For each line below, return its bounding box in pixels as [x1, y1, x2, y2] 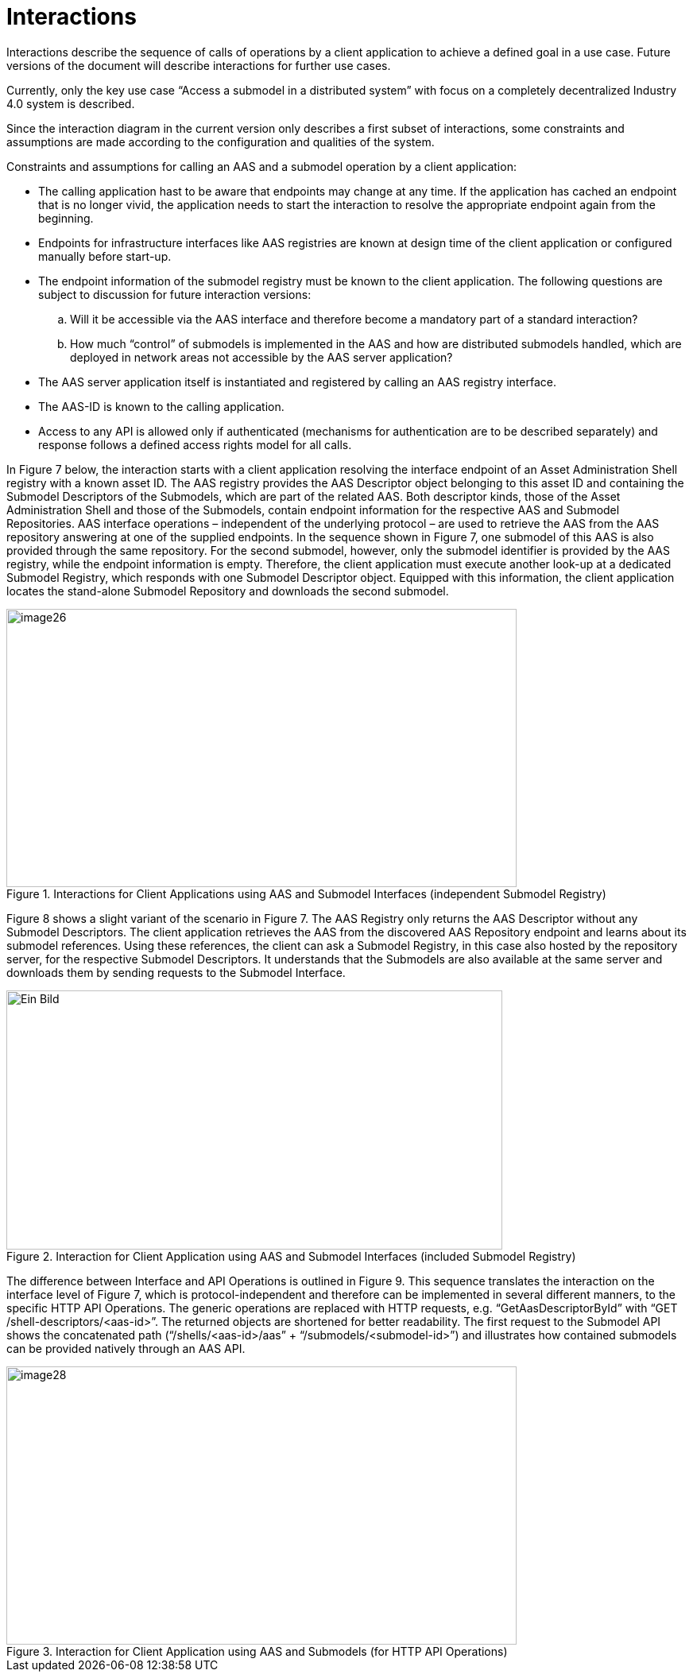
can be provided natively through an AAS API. [6, 1341, 246, 1355]
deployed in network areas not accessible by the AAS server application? [70, 350, 453, 364]
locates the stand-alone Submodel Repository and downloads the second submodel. [6, 583, 449, 598]
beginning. [38, 211, 94, 225]
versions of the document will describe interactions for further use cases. [6, 58, 391, 72]
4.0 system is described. [6, 96, 135, 110]
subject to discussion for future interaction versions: [38, 287, 312, 301]
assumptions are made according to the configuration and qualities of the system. [6, 134, 435, 149]
